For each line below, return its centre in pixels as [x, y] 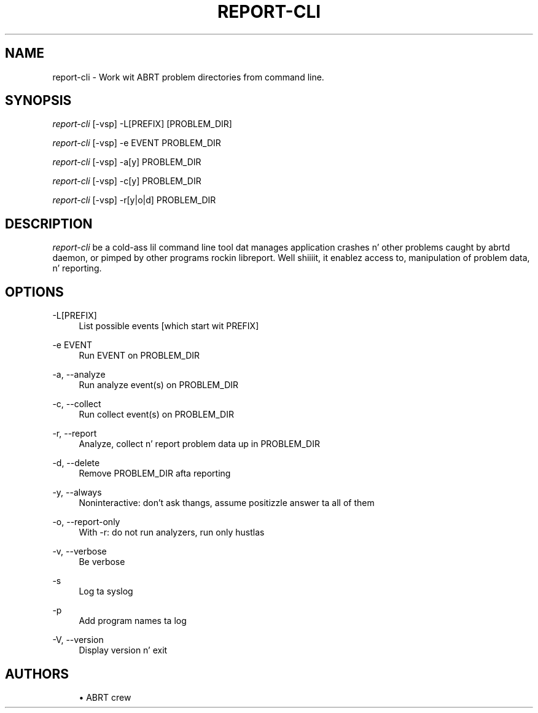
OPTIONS [34, 292]
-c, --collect [77, 404]
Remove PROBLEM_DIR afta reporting [155, 473]
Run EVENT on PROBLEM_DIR [139, 356]
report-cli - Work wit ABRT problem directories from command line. [188, 77]
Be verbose [102, 562]
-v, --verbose [80, 551]
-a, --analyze [79, 375]
